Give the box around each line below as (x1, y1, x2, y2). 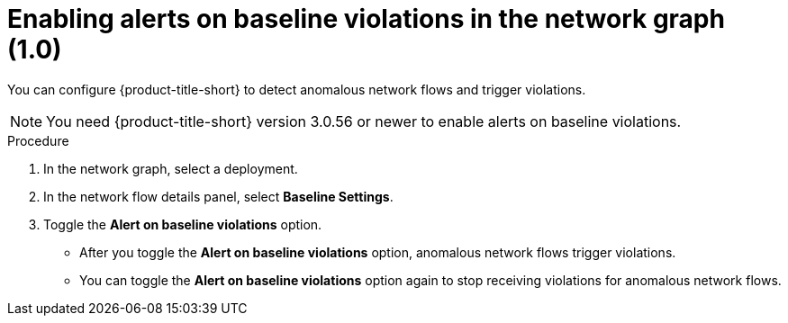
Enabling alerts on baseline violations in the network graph (7, 4, 725, 34)
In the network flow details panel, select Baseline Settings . (43, 188, 394, 204)
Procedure (7, 132, 69, 148)
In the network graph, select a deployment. (43, 160, 298, 176)
